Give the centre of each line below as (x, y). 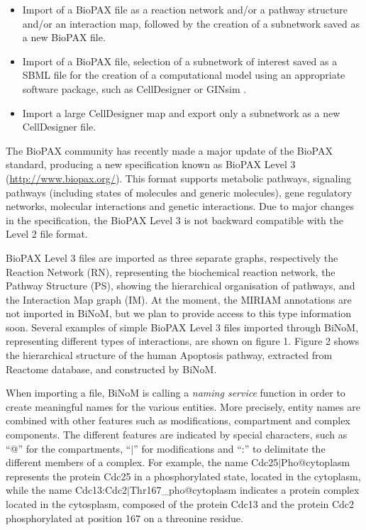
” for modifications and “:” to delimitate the (229, 448)
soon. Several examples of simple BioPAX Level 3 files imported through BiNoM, (182, 327)
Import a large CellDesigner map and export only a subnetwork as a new (181, 112)
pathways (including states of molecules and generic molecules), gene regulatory (179, 192)
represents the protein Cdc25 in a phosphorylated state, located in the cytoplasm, (183, 476)
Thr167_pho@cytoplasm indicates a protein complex (245, 490)
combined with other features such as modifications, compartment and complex (178, 420)
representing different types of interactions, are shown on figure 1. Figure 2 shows (183, 341)
